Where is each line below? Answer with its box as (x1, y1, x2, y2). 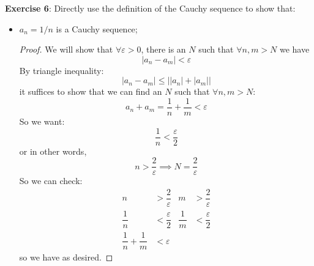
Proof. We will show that (19, 43, 113, 56)
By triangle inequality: (19, 64, 104, 76)
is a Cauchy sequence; (56, 22, 138, 35)
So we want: (19, 115, 65, 128)
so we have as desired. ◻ (19, 251, 113, 264)
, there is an (141, 43, 186, 56)
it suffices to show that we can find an (19, 85, 162, 98)
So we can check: (19, 174, 83, 187)
